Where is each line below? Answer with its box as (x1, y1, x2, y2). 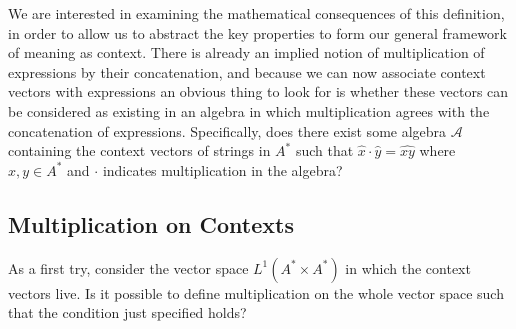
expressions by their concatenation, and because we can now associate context (8, 61, 486, 82)
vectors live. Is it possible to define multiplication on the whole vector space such (8, 282, 504, 303)
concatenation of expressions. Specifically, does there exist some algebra (8, 120, 447, 141)
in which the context (345, 257, 471, 278)
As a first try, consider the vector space (8, 257, 249, 278)
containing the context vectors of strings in (8, 140, 271, 161)
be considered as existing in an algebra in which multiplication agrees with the (8, 100, 490, 121)
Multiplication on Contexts (8, 208, 294, 239)
